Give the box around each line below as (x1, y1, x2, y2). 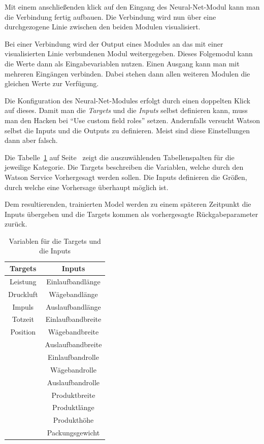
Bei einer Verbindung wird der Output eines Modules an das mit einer (5, 38, 223, 49)
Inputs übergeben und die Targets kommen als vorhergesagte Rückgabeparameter (5, 208, 258, 219)
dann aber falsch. (5, 135, 58, 145)
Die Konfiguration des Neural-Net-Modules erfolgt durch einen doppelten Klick (5, 95, 250, 105)
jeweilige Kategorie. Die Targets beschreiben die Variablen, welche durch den (5, 162, 244, 172)
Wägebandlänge (49, 288, 98, 299)
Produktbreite (51, 389, 95, 400)
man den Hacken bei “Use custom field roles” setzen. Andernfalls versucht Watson (5, 115, 260, 125)
